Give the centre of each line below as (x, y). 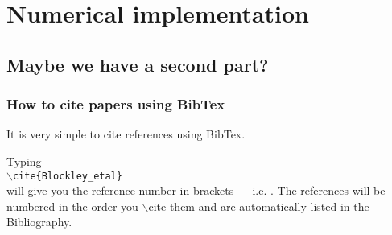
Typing (24, 161)
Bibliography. (39, 222)
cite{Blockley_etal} (67, 176)
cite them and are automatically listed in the (259, 206)
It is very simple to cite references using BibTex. (126, 134)
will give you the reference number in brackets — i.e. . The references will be (196, 190)
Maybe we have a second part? (138, 64)
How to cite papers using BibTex (116, 104)
